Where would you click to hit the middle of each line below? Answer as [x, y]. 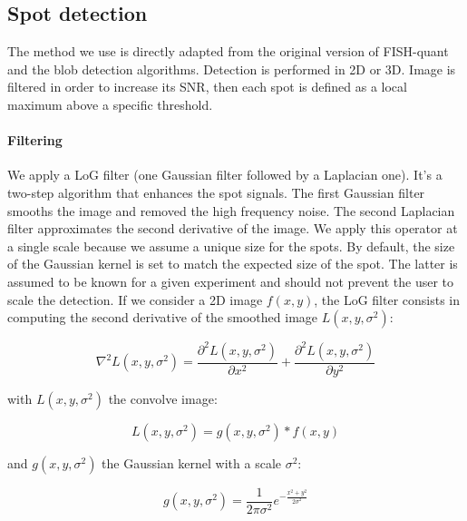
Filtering [35, 140]
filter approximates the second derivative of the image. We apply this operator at [233, 228]
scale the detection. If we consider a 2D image [135, 299]
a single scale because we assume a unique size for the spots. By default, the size [231, 246]
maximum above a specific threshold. [110, 104]
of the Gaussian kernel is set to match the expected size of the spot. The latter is [233, 264]
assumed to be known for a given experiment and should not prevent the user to [231, 281]
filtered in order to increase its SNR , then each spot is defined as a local [207, 87]
